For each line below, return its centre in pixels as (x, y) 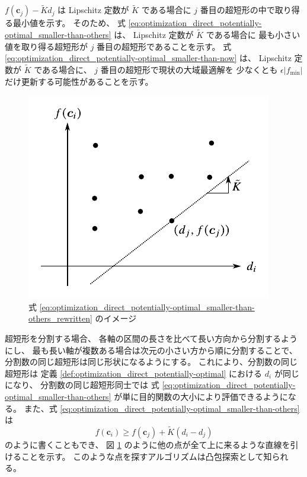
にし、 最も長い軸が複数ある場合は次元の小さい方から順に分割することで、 (151, 350)
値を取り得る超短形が (46, 46)
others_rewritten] (60, 318)
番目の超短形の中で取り (246, 10)
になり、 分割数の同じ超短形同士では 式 (82, 385)
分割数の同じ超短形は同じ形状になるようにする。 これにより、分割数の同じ (151, 362)
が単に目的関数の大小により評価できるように (201, 396)
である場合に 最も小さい (253, 35)
